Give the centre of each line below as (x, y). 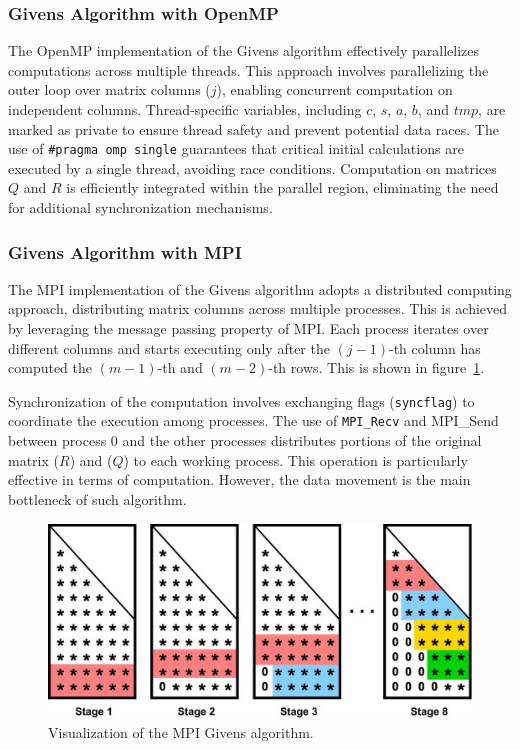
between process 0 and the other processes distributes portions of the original (245, 440)
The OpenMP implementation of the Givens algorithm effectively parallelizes (244, 50)
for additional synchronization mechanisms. (140, 207)
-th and (180, 367)
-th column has (435, 347)
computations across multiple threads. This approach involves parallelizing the (248, 69)
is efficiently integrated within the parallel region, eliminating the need (282, 187)
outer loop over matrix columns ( (109, 89)
